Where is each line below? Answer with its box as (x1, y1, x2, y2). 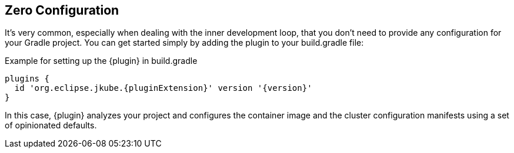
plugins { (5, 74, 49, 84)
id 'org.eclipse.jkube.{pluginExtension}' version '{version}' (14, 83, 312, 93)
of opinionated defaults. (5, 120, 97, 131)
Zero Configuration (5, 3, 119, 18)
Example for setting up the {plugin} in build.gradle (5, 56, 198, 66)
